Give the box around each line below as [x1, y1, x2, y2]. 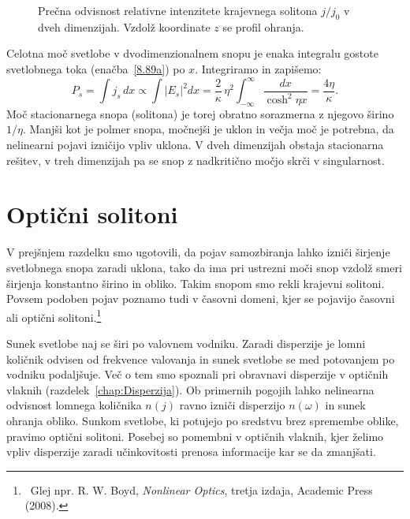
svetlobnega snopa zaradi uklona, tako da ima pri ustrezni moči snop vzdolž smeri [6, 259, 402, 275]
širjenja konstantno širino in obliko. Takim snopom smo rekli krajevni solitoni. [6, 274, 385, 291]
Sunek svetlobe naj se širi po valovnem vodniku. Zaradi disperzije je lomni [6, 335, 366, 351]
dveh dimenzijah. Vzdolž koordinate [38, 18, 211, 35]
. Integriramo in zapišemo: [195, 60, 322, 77]
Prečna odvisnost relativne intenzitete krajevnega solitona [38, 2, 318, 18]
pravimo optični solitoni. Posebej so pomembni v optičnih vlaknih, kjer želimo [6, 428, 384, 444]
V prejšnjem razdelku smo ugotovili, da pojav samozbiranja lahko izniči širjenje [6, 244, 390, 260]
